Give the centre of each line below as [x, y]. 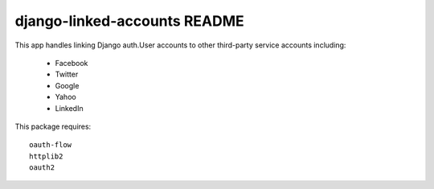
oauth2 [42, 168]
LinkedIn [69, 108]
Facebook [72, 63]
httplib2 [46, 156]
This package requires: [53, 126]
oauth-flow [51, 145]
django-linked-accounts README [129, 21]
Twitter [67, 74]
